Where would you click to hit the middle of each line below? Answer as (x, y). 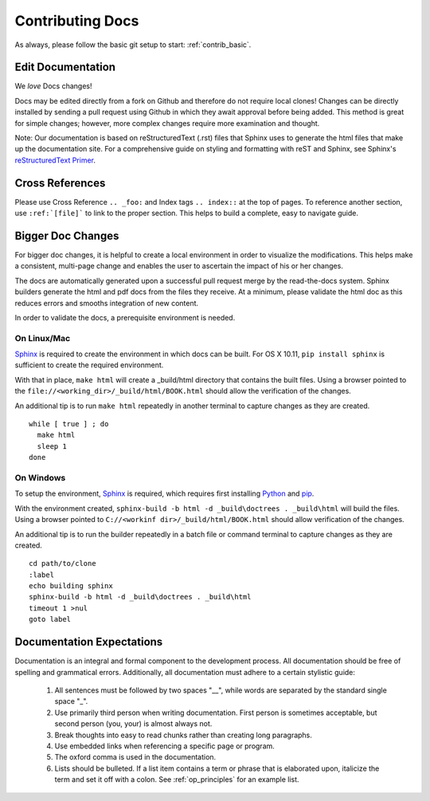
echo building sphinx (71, 586)
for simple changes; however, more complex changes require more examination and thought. (167, 123)
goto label (50, 619)
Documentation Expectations (89, 642)
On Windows (40, 477)
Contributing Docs (77, 21)
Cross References (60, 183)
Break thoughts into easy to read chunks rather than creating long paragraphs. (183, 735)
